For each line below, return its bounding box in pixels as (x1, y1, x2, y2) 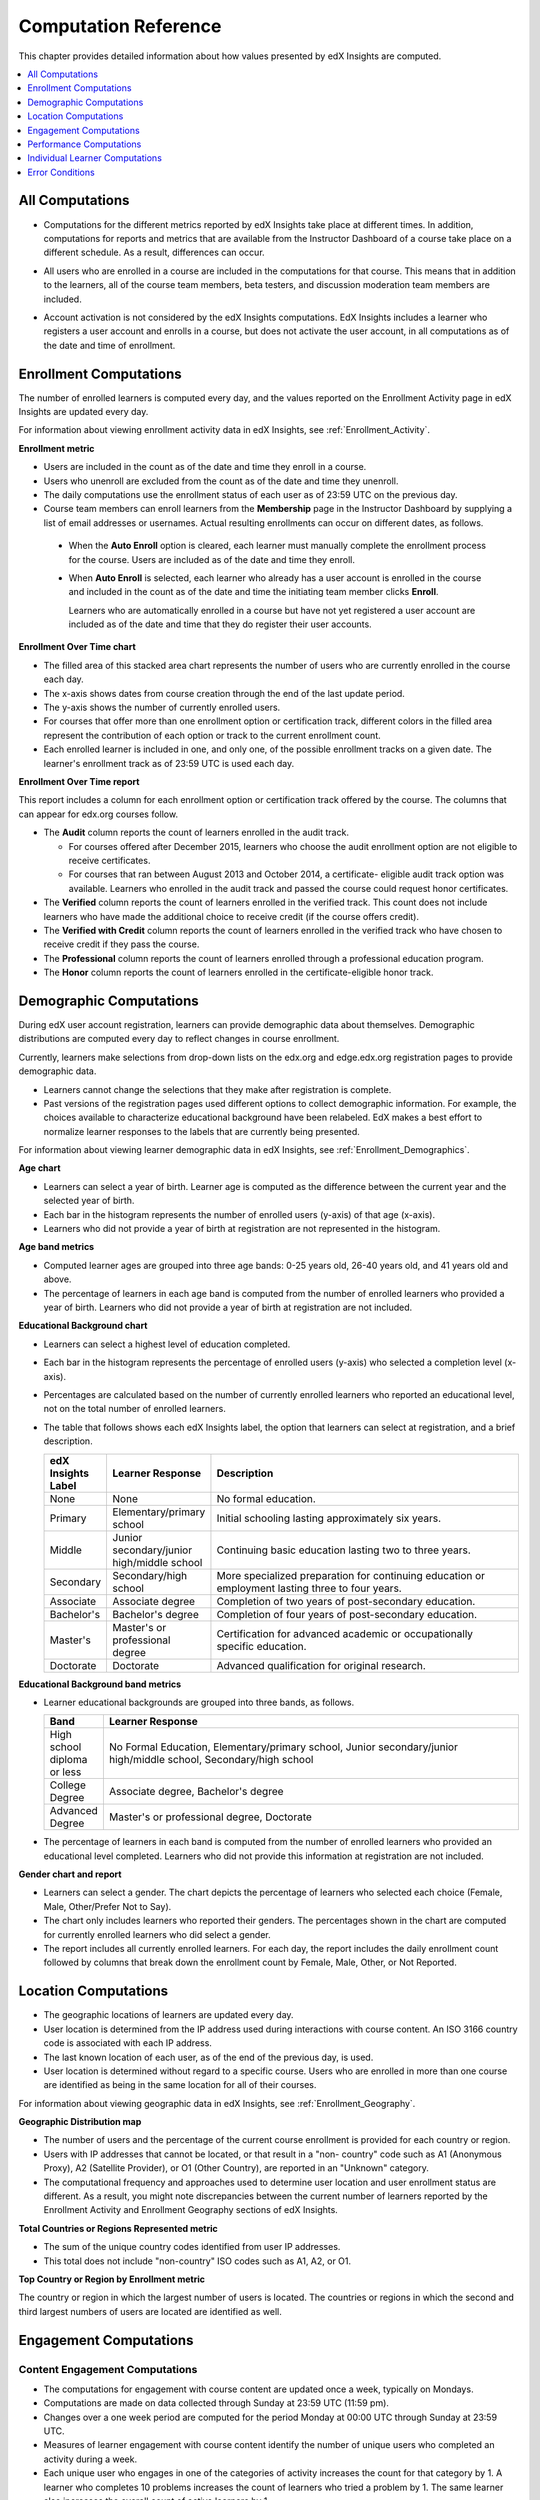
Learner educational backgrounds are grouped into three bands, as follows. (43, 1696, 355, 1708)
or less (49, 1765, 82, 1779)
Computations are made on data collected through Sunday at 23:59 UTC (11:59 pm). (43, 2397, 390, 2409)
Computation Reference (18, 15, 222, 37)
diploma (49, 1753, 88, 1767)
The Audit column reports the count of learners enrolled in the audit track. (43, 826, 350, 839)
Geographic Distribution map (18, 2116, 142, 2128)
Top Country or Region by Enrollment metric (18, 2273, 205, 2285)
